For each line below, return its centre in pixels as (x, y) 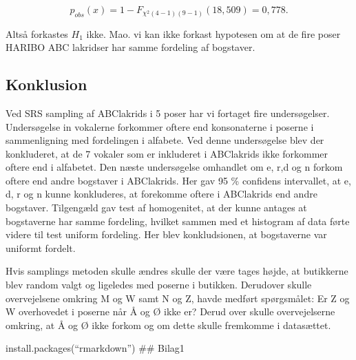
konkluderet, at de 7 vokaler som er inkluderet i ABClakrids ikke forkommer (167, 153)
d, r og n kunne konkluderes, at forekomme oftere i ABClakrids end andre (161, 194)
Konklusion (46, 84)
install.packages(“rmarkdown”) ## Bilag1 (95, 348)
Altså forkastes (37, 33)
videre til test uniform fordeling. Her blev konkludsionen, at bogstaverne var (166, 234)
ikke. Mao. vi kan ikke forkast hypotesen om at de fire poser (213, 33)
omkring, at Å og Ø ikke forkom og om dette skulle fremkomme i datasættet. (168, 325)
